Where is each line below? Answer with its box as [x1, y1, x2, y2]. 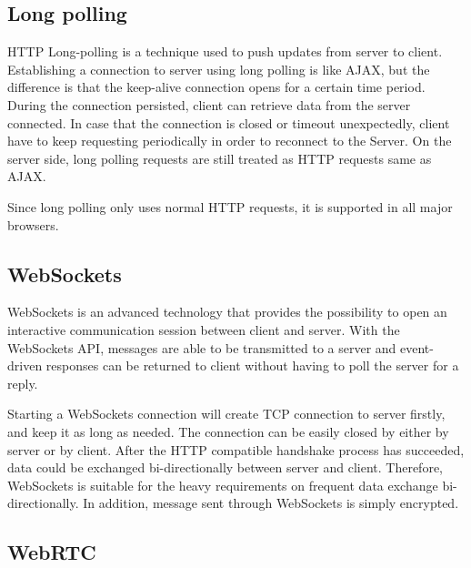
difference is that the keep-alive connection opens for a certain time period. [7, 77, 426, 96]
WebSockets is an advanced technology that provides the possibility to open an [7, 302, 447, 321]
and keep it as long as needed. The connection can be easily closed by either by [7, 421, 449, 441]
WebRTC [7, 538, 96, 566]
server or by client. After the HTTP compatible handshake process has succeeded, [7, 440, 465, 459]
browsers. [7, 215, 59, 234]
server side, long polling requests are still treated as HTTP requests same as [7, 148, 432, 167]
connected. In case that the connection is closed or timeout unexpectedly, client [7, 113, 450, 132]
